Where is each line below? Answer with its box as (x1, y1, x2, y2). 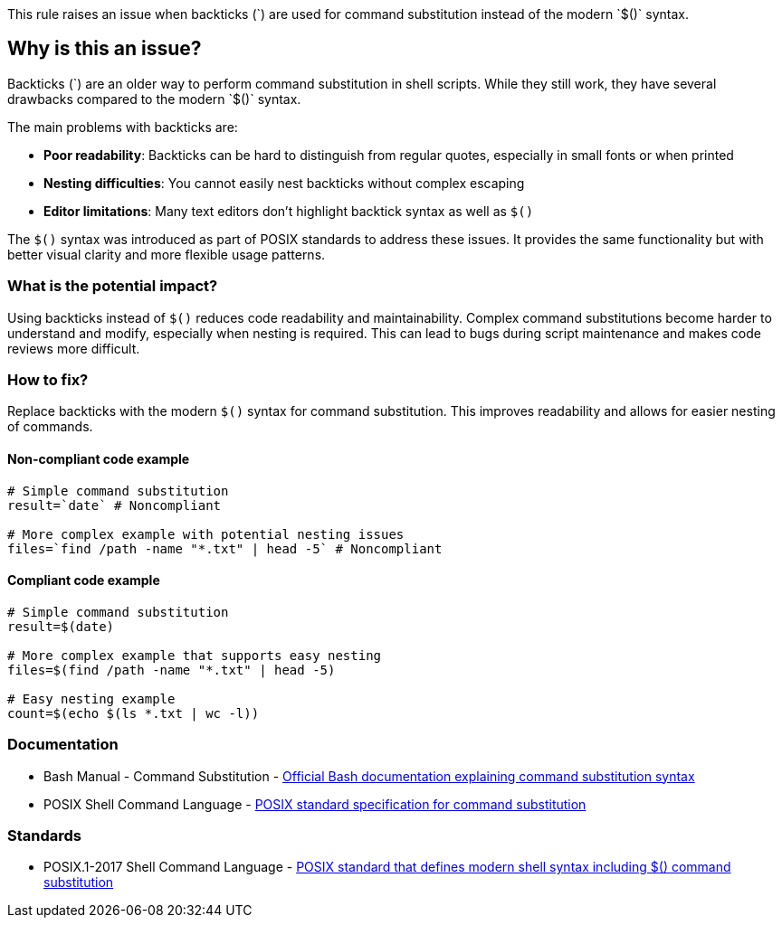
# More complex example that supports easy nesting (7, 647, 382, 663)
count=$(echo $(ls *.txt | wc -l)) (7, 705, 260, 721)
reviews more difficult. (7, 340, 140, 356)
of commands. (7, 419, 93, 435)
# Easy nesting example (7, 691, 176, 706)
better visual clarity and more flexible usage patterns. (7, 246, 326, 262)
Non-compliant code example (7, 450, 190, 467)
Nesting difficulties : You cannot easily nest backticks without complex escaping (43, 175, 525, 191)
